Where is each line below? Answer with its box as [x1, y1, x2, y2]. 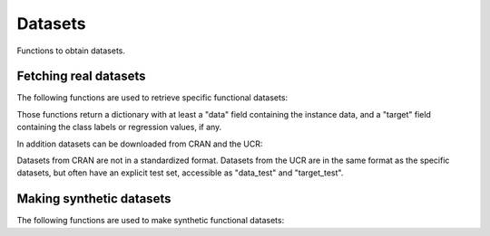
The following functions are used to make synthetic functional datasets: [16, 215, 285, 226]
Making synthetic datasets [16, 191, 171, 207]
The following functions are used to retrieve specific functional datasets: [16, 92, 289, 103]
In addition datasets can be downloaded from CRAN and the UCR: [16, 138, 263, 149]
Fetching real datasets [16, 69, 146, 84]
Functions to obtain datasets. [16, 45, 126, 56]
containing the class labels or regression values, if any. [16, 122, 222, 133]
